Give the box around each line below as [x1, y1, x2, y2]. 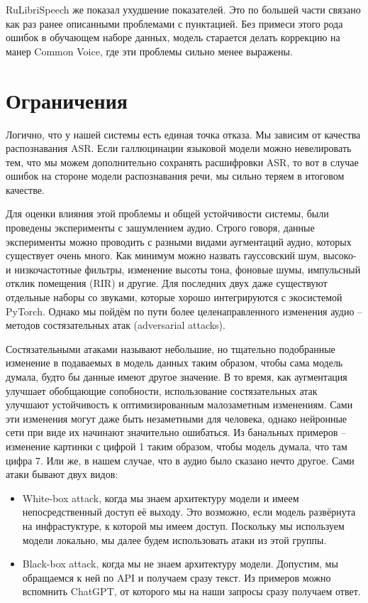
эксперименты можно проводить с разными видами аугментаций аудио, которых [6, 234, 352, 249]
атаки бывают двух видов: [6, 467, 118, 482]
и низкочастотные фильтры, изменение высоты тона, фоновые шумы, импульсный [6, 261, 361, 276]
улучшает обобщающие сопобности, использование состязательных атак [6, 383, 318, 398]
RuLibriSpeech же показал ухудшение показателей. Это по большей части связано [6, 2, 361, 16]
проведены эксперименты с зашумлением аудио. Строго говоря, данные [6, 220, 315, 235]
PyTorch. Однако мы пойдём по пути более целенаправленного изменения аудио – [6, 303, 363, 318]
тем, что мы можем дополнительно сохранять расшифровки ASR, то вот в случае [6, 154, 359, 169]
